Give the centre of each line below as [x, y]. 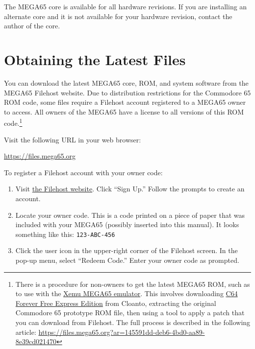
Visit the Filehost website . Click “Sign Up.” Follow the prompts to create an [130, 189]
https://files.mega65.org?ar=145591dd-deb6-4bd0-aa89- [122, 332]
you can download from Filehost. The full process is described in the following [133, 322]
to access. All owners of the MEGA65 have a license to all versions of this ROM [124, 111]
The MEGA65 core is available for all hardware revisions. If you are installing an [126, 6]
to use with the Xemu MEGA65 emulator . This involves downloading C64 [127, 293]
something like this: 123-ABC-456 [65, 234]
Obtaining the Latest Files [95, 59]
